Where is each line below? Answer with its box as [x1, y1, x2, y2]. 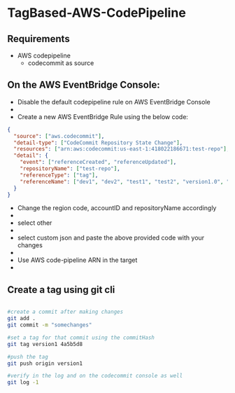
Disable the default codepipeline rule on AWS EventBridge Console [17, 97, 211, 106]
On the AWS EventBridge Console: [7, 79, 160, 91]
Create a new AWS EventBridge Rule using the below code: [17, 112, 189, 120]
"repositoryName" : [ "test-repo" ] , [20, 165, 120, 172]
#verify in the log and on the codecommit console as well [7, 373, 183, 380]
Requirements [7, 33, 70, 45]
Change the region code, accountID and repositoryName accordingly [17, 204, 217, 212]
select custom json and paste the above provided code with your [17, 233, 205, 242]
